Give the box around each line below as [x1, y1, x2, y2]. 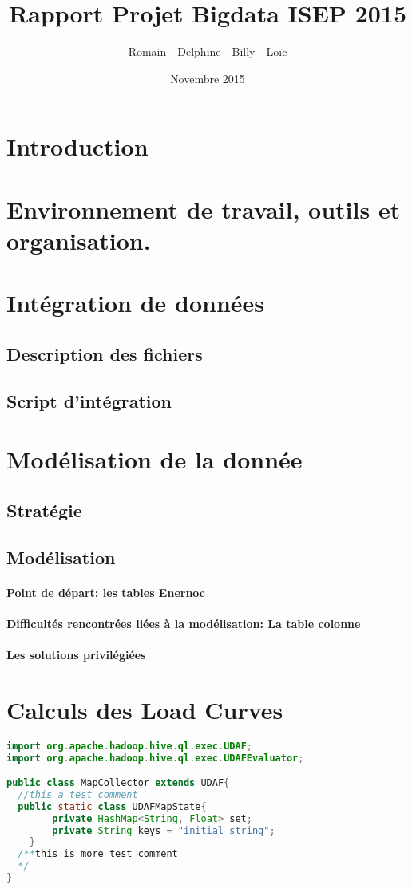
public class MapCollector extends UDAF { [6, 777, 230, 789]
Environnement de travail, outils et [6, 192, 401, 225]
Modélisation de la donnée [6, 443, 303, 476]
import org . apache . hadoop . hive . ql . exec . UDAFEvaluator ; [6, 752, 304, 764]
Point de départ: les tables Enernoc [6, 583, 205, 600]
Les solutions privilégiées [6, 646, 146, 662]
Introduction [6, 130, 149, 163]
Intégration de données [6, 286, 265, 319]
